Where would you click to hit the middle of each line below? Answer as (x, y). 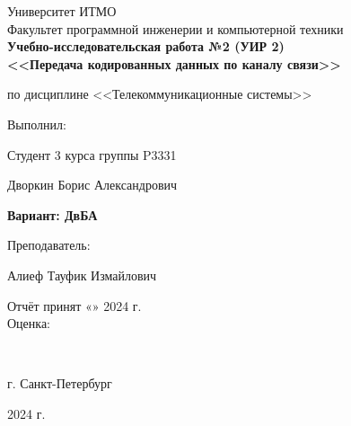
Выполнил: (37, 124)
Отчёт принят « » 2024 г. (75, 305)
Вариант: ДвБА (53, 214)
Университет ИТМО (62, 11)
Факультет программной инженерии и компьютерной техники (175, 28)
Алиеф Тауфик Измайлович (82, 275)
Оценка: (29, 323)
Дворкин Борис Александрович (92, 185)
